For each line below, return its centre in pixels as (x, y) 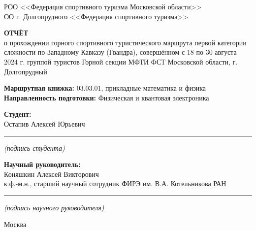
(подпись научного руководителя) (54, 207)
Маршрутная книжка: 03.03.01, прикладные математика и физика (105, 88)
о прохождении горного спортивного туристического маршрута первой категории (125, 42)
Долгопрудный (26, 71)
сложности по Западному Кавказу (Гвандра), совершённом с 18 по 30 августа (120, 52)
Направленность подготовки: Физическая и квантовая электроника (107, 97)
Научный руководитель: (42, 164)
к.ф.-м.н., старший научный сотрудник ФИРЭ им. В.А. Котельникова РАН (115, 183)
